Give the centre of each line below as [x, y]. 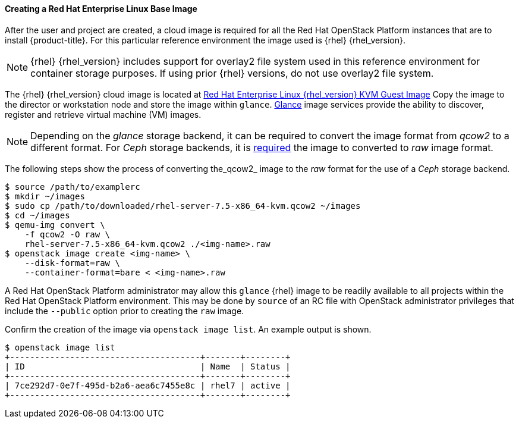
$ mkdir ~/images [45, 196]
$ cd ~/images [37, 215]
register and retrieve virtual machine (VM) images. [103, 114]
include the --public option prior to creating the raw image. [125, 311]
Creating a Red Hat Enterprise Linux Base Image [101, 9]
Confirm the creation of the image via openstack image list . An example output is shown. [188, 329]
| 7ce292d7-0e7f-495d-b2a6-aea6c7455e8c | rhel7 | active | [148, 385]
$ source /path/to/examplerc [73, 187]
